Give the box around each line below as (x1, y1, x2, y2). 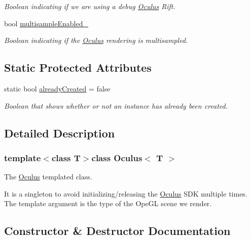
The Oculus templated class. (4, 171, 92, 182)
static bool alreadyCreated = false (4, 83, 111, 93)
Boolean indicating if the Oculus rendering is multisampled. (4, 35, 188, 45)
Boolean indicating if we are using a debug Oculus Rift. (4, 1, 175, 11)
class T (51, 151, 81, 164)
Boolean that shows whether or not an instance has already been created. (4, 100, 228, 111)
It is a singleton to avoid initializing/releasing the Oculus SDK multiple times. (4, 188, 247, 199)
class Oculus (91, 151, 142, 164)
